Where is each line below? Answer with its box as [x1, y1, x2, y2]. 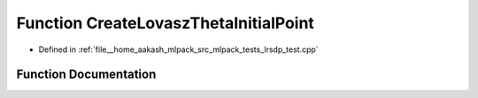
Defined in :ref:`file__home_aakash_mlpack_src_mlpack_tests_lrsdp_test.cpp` [38, 44, 319, 55]
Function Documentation [16, 67, 157, 82]
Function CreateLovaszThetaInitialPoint [16, 13, 314, 33]
